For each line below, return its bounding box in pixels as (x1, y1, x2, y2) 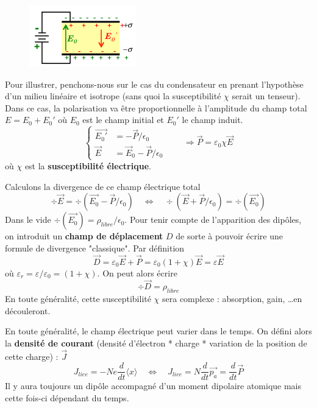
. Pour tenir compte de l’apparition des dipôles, (124, 213, 302, 226)
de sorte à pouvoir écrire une (176, 230, 283, 242)
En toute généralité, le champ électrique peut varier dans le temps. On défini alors (5, 325, 312, 337)
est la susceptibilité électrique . (24, 159, 151, 172)
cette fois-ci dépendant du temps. (5, 392, 129, 404)
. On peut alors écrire (97, 266, 177, 279)
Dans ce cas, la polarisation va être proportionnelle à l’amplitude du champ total (5, 101, 307, 114)
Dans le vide (5, 213, 51, 226)
